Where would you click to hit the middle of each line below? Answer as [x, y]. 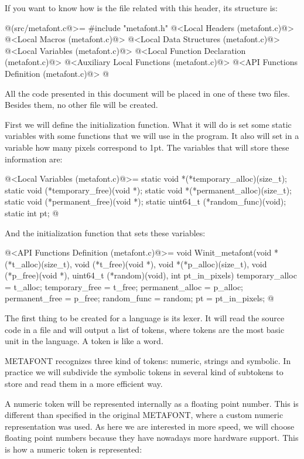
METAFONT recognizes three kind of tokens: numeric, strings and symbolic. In [148, 360]
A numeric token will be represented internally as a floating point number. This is [152, 403]
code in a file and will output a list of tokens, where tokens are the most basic [145, 329]
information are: [34, 159]
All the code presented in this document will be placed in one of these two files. [147, 93]
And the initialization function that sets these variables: [105, 232]
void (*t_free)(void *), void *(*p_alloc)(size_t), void [171, 263]
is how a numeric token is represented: [74, 449]
